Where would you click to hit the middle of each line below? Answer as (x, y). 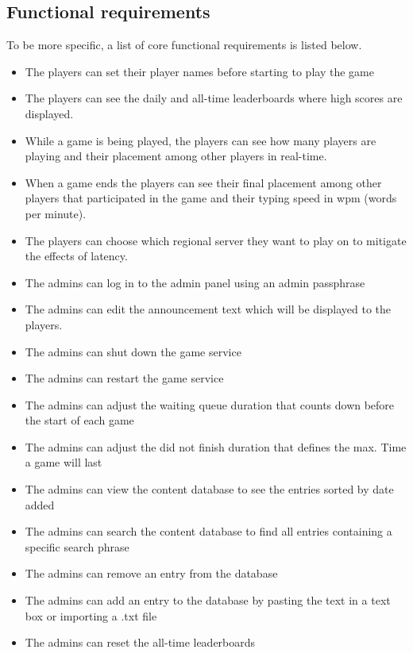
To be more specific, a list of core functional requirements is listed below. (184, 45)
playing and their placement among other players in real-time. (176, 156)
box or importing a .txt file (91, 615)
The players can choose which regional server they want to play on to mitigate (216, 240)
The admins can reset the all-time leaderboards (140, 642)
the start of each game (79, 420)
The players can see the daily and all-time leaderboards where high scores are (214, 98)
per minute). (56, 213)
